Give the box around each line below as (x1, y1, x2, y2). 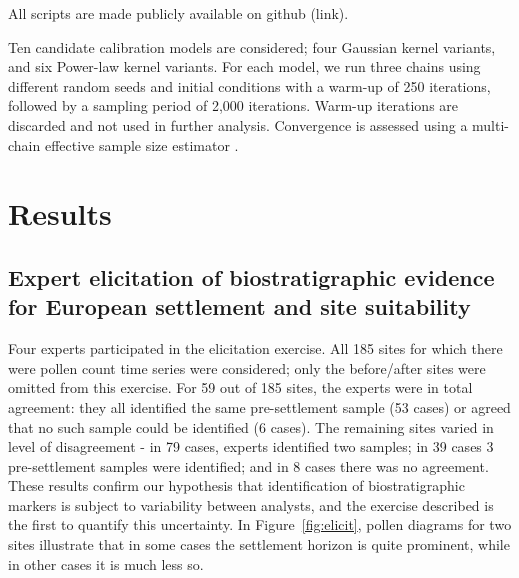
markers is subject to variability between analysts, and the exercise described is (8, 494, 494, 515)
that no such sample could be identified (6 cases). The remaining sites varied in (8, 416, 494, 437)
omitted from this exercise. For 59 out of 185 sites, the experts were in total (8, 377, 473, 398)
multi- (472, 114, 510, 135)
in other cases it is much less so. (8, 553, 204, 574)
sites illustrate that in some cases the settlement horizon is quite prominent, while (8, 534, 510, 555)
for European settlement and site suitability (8, 291, 471, 322)
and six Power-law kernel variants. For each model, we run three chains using (8, 56, 481, 77)
